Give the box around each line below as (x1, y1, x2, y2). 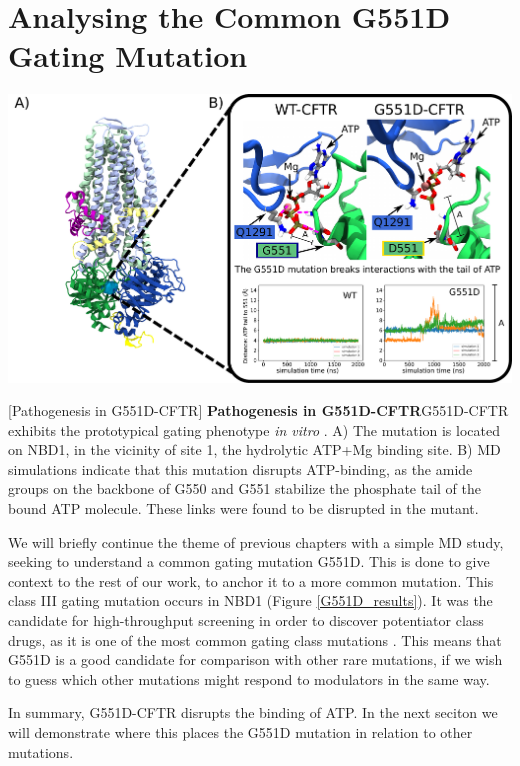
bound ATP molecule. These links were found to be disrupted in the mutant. (8, 498, 479, 519)
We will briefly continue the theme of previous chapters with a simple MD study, (8, 531, 504, 552)
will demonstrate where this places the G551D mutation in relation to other (8, 722, 473, 743)
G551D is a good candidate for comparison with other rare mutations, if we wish (8, 649, 503, 670)
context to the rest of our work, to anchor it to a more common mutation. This (8, 570, 494, 591)
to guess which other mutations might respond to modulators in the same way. (8, 668, 490, 689)
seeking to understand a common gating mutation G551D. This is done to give (8, 551, 490, 572)
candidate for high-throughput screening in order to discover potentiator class (8, 610, 484, 631)
